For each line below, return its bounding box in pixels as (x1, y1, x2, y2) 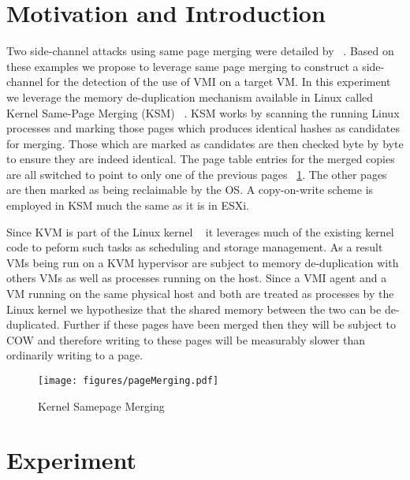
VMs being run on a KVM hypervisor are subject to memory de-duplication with (6, 254, 399, 270)
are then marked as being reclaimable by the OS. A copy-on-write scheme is (6, 181, 374, 198)
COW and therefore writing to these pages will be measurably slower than (6, 331, 366, 348)
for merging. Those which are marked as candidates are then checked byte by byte (6, 135, 404, 151)
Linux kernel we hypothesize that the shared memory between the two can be (6, 300, 382, 317)
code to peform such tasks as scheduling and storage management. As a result (6, 239, 383, 255)
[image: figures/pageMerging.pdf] (38, 375, 219, 386)
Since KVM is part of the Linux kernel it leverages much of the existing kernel (6, 223, 394, 240)
